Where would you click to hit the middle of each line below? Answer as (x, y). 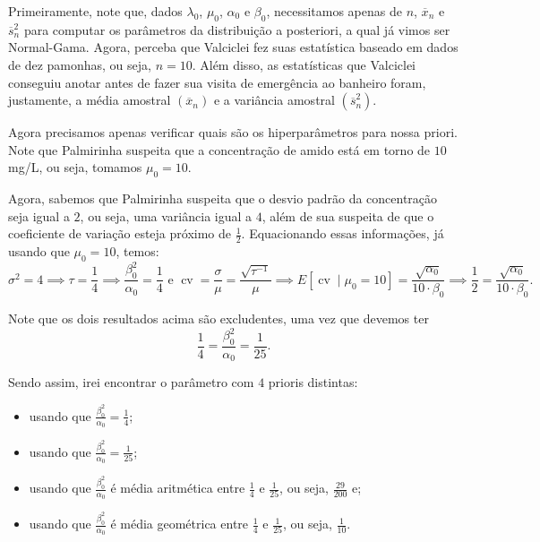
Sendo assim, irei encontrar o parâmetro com (131, 382)
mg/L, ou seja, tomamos (75, 167)
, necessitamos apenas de (334, 11)
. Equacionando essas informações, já (343, 233)
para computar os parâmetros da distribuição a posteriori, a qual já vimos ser (237, 29)
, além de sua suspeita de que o (348, 215)
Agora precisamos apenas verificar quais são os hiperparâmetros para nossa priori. (233, 132)
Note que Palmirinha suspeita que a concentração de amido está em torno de (219, 149)
